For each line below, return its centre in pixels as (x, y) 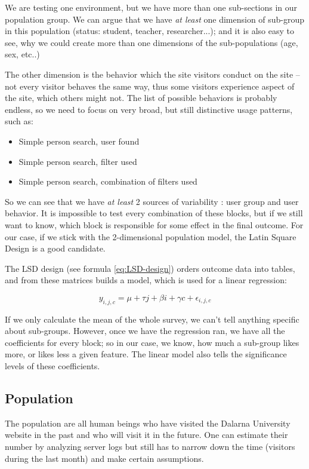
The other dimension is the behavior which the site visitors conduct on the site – (152, 74)
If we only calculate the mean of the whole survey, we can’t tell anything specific (152, 319)
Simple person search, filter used (78, 161)
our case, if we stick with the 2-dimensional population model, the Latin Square (151, 236)
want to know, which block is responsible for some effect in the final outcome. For (154, 224)
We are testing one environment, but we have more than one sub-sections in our (151, 7)
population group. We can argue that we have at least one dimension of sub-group (155, 19)
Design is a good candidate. (55, 248)
